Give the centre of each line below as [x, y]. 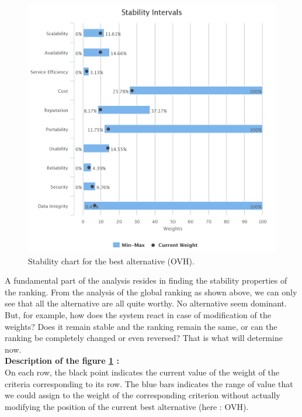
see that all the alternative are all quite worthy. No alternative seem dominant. [146, 303]
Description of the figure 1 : [62, 361]
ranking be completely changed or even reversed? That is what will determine [144, 338]
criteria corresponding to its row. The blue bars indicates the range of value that [149, 383]
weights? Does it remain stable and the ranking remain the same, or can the [141, 326]
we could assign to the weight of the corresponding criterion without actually [143, 395]
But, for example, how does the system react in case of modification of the [138, 314]
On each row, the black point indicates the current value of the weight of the [142, 372]
